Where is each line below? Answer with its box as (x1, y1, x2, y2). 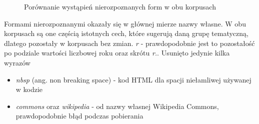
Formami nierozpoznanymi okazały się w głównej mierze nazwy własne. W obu (4, 18, 246, 28)
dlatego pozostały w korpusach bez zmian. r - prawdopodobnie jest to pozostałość (4, 37, 255, 48)
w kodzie (15, 84, 43, 94)
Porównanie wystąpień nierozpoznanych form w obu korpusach (24, 1, 216, 11)
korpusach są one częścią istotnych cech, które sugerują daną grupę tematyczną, (4, 28, 248, 38)
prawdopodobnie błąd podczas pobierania (15, 110, 143, 121)
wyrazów (4, 57, 30, 67)
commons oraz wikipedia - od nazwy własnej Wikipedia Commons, (15, 100, 219, 111)
